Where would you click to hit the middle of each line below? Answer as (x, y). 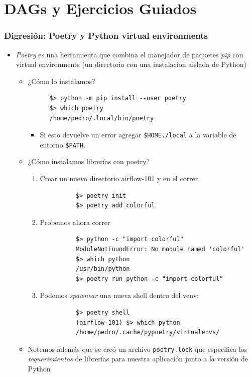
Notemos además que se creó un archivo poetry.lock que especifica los (138, 349)
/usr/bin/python (103, 269)
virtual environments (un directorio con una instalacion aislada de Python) (131, 64)
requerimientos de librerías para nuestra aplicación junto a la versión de (138, 359)
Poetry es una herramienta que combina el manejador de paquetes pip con (130, 54)
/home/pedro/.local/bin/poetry (102, 118)
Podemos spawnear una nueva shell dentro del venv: (119, 295)
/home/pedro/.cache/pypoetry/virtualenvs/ (148, 332)
